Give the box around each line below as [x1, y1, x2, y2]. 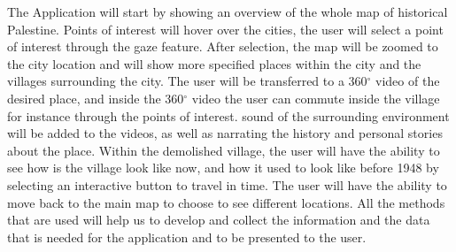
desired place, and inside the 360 [7, 88, 184, 107]
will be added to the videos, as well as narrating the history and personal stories [7, 124, 443, 142]
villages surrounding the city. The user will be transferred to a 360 [7, 72, 367, 90]
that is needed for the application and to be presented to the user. [7, 227, 367, 246]
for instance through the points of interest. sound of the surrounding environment [7, 106, 450, 125]
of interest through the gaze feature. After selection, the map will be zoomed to [7, 37, 438, 56]
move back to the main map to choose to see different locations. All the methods [7, 193, 445, 211]
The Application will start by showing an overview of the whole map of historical [7, 3, 448, 20]
